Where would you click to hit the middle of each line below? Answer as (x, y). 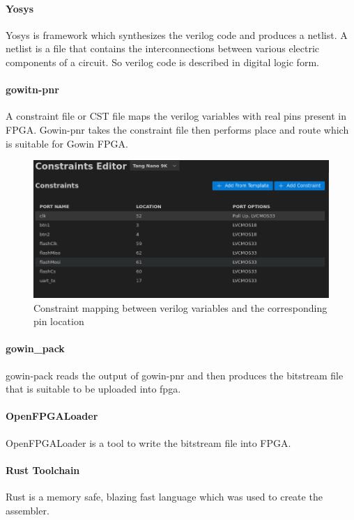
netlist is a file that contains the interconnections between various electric (163, 48)
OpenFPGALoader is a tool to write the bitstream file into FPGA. (148, 442)
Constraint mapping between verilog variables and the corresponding (180, 307)
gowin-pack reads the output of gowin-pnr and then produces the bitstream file (175, 375)
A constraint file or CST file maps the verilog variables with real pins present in (176, 116)
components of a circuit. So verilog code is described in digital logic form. (162, 62)
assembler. (28, 510)
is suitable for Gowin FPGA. (67, 143)
